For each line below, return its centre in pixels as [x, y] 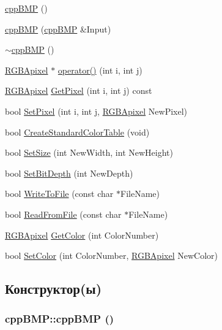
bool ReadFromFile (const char [63, 214]
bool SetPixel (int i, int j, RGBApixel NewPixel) [96, 111]
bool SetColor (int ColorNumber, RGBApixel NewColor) [111, 255]
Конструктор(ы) [54, 289]
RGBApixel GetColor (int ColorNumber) [82, 235]
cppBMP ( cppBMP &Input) [58, 29]
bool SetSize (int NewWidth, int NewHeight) [89, 152]
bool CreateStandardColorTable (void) [77, 132]
